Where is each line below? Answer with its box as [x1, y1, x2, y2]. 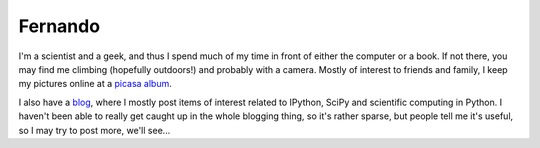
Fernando [18, 15, 100, 37]
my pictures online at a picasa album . [18, 78, 172, 90]
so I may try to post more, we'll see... [18, 124, 171, 136]
